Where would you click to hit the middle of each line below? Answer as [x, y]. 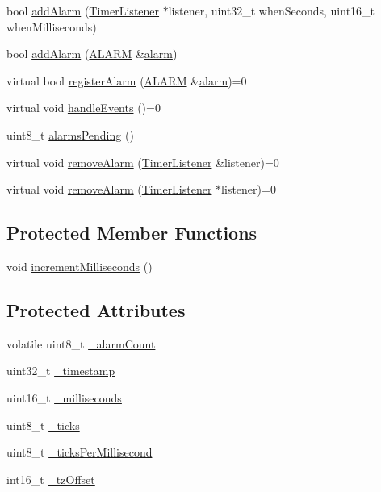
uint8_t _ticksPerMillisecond [80, 452]
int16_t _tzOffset [51, 479]
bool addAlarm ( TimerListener [83, 10]
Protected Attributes [96, 309]
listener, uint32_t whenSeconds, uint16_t [272, 10]
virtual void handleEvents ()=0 [84, 108]
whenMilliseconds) [52, 26]
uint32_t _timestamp [61, 371]
